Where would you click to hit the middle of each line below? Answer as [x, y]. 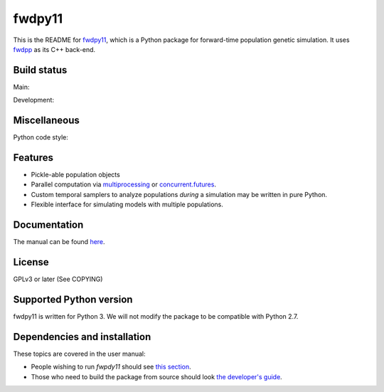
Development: [34, 100]
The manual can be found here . [59, 242]
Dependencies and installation [82, 337]
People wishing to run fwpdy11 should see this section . [111, 367]
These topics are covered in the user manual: [79, 354]
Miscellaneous [46, 121]
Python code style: [41, 137]
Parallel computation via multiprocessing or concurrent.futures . [124, 184]
